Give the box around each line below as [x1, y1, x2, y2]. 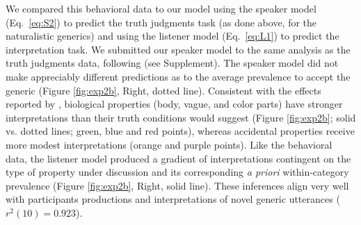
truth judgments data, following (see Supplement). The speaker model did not [6, 56, 339, 70]
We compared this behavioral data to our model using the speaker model [6, 1, 316, 15]
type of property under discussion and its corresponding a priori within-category [6, 165, 349, 179]
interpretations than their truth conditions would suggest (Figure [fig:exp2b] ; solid [6, 110, 356, 124]
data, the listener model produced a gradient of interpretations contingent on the [6, 151, 351, 165]
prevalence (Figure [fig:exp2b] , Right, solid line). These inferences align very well [6, 178, 349, 192]
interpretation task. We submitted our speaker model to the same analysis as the [6, 42, 351, 56]
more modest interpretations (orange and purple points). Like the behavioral [6, 137, 332, 151]
